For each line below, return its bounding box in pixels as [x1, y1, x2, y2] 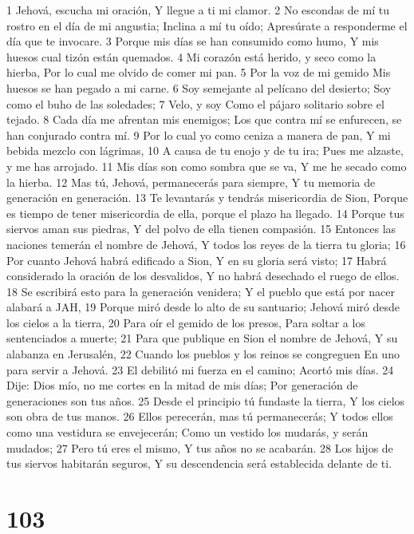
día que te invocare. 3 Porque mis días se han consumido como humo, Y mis [6, 33, 379, 49]
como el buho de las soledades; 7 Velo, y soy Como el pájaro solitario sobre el [6, 95, 384, 112]
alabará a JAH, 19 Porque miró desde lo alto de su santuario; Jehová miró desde [6, 299, 400, 315]
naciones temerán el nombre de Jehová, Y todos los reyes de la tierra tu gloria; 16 [6, 235, 406, 252]
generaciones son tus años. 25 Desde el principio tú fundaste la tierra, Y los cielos [6, 392, 405, 409]
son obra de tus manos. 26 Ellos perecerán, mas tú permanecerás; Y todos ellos [6, 408, 393, 425]
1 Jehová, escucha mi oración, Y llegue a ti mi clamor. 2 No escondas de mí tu [6, 2, 389, 18]
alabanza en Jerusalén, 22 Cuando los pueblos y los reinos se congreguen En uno [6, 346, 400, 362]
